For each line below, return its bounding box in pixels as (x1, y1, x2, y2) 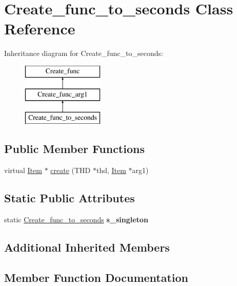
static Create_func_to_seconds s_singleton (4, 214, 148, 224)
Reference (4, 18, 75, 39)
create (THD (50, 165, 91, 176)
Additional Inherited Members (4, 239, 170, 255)
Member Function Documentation (4, 269, 189, 285)
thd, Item (96, 165, 126, 176)
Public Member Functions (4, 141, 145, 157)
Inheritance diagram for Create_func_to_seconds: (4, 48, 163, 59)
